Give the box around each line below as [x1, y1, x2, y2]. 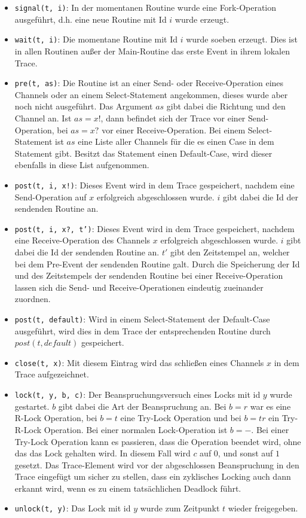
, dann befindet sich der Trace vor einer [100, 111, 246, 124]
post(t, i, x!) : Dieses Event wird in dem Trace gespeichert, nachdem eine [14, 178, 295, 191]
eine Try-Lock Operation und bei [120, 412, 241, 424]
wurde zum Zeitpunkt [140, 502, 220, 514]
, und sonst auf [218, 447, 273, 459]
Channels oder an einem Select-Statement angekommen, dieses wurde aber [14, 88, 288, 100]
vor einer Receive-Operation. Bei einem [102, 123, 246, 136]
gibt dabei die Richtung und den [166, 100, 286, 112]
